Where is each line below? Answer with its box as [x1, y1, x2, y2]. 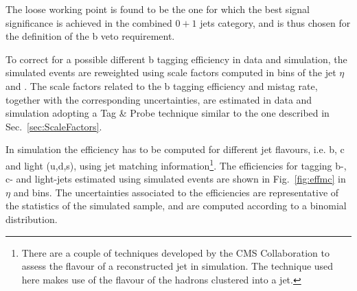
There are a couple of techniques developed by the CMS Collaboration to [21, 245, 330, 259]
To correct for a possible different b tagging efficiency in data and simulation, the [5, 51, 347, 66]
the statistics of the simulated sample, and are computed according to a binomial [5, 198, 347, 213]
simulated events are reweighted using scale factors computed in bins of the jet [5, 65, 336, 80]
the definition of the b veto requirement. [5, 29, 175, 43]
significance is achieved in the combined [5, 15, 172, 30]
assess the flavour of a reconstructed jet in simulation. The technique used [21, 259, 334, 273]
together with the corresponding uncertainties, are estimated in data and [5, 92, 312, 106]
